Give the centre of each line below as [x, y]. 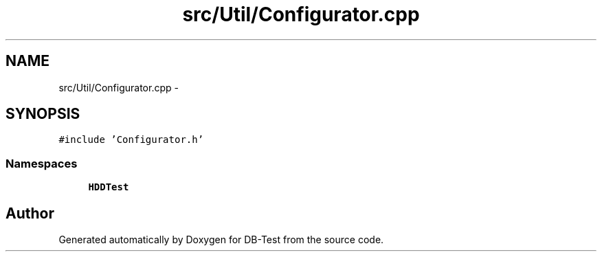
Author [30, 213]
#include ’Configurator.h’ [131, 140]
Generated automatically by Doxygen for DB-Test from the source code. [221, 240]
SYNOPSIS [43, 114]
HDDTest [109, 187]
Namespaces [42, 163]
